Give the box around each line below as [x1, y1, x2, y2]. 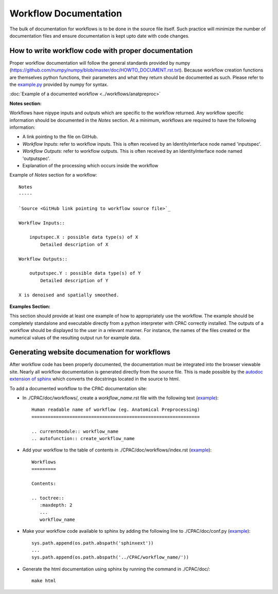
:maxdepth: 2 [39, 502, 73, 508]
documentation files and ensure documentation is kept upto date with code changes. [9, 32, 190, 39]
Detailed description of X [40, 241, 109, 247]
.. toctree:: [31, 495, 64, 501]
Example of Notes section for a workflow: [9, 172, 97, 178]
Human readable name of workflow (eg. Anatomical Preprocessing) [31, 407, 200, 413]
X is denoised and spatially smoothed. [19, 292, 119, 298]
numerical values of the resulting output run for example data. [9, 335, 141, 341]
